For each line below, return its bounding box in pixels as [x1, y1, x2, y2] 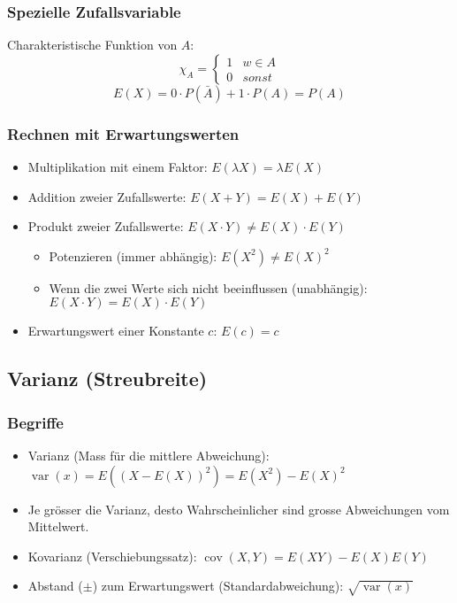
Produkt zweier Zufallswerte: [27, 217, 184, 236]
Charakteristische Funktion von [7, 35, 178, 54]
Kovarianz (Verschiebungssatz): [27, 546, 197, 565]
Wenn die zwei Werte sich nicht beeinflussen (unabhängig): [49, 278, 368, 297]
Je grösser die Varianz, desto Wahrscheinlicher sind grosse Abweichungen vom [27, 499, 450, 518]
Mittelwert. [27, 517, 89, 536]
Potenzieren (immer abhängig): [49, 246, 217, 265]
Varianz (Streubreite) [7, 365, 208, 392]
